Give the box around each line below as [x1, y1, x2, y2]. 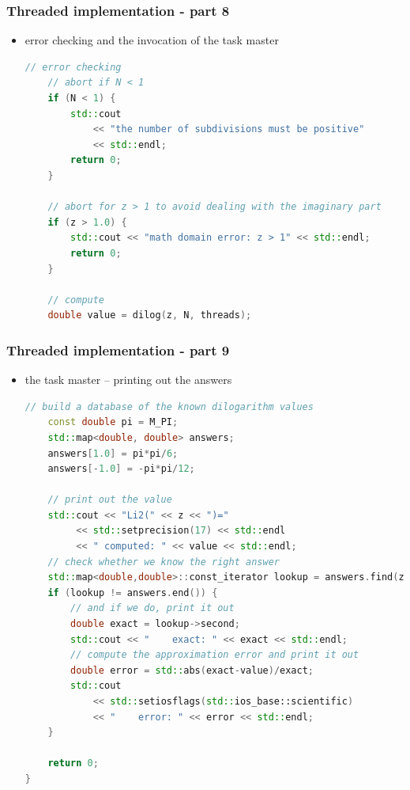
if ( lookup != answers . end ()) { [47, 587, 218, 598]
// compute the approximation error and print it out [70, 649, 359, 661]
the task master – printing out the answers [24, 371, 232, 388]
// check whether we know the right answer [47, 556, 280, 568]
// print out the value [47, 494, 172, 506]
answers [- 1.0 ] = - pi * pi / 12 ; [47, 463, 195, 475]
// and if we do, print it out [70, 602, 235, 614]
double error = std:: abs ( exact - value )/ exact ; [70, 664, 314, 676]
